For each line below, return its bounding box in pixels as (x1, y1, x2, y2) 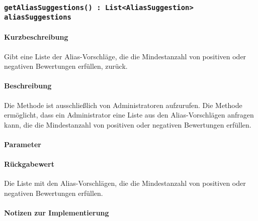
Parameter (4, 139, 41, 150)
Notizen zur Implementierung (4, 207, 109, 218)
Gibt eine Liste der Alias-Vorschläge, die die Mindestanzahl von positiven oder (4, 51, 246, 61)
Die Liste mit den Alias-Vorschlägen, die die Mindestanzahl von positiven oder (4, 178, 246, 188)
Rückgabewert (4, 159, 54, 169)
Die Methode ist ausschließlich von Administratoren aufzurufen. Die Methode (4, 99, 242, 110)
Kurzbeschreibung (4, 32, 68, 42)
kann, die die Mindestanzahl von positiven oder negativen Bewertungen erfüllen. (4, 119, 251, 130)
